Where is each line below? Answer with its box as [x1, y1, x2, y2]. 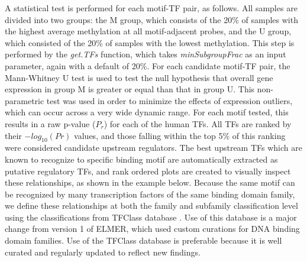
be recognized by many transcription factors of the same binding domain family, [5, 187, 295, 200]
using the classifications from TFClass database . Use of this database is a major [5, 211, 297, 223]
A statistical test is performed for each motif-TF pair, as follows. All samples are [5, 2, 298, 14]
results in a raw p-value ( [5, 117, 96, 130]
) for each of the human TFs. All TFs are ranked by [104, 117, 292, 130]
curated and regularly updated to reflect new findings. [5, 245, 201, 258]
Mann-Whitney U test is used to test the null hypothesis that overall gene [5, 71, 273, 83]
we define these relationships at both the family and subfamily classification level [5, 199, 298, 212]
